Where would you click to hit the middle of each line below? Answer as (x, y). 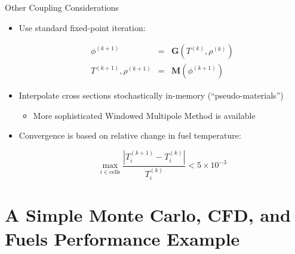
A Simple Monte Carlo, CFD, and (148, 215)
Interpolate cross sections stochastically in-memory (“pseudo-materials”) (151, 95)
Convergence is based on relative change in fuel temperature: (130, 135)
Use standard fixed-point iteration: (82, 27)
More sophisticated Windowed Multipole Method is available (144, 115)
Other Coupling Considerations (62, 7)
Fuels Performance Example (122, 238)
